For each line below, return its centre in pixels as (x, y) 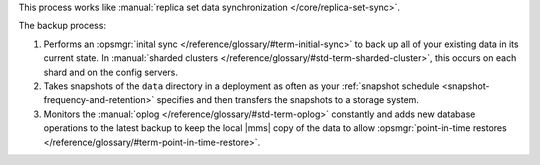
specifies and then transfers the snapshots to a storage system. (288, 100)
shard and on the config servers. (111, 72)
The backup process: (62, 26)
